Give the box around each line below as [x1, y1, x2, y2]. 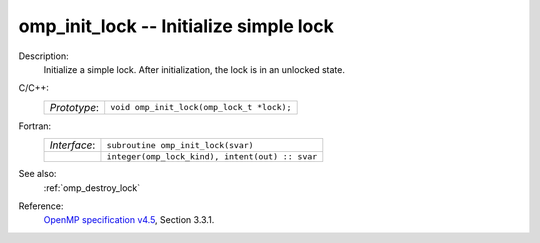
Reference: [18, 200, 64, 212]
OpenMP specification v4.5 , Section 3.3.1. [43, 214, 215, 226]
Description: [18, 50, 69, 62]
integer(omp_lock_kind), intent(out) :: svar [106, 151, 318, 162]
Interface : [49, 138, 96, 152]
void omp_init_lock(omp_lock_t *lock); [110, 102, 292, 113]
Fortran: [18, 120, 52, 132]
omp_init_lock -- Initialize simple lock [18, 15, 334, 37]
